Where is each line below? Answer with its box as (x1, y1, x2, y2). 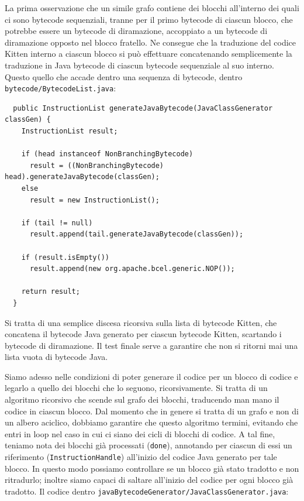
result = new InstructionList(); (29, 195, 160, 204)
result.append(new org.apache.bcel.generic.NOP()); (29, 265, 235, 273)
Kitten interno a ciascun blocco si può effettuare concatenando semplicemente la (5, 47, 292, 60)
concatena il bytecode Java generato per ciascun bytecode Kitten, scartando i (5, 328, 282, 340)
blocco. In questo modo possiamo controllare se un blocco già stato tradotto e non (5, 462, 299, 474)
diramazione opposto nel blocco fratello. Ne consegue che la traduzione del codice (5, 36, 296, 48)
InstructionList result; (21, 127, 118, 135)
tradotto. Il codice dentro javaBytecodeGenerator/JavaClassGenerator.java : (5, 485, 289, 497)
